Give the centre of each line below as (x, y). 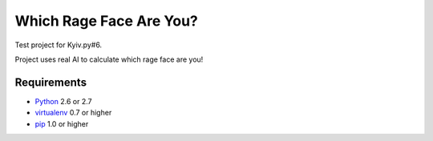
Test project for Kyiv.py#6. (59, 45)
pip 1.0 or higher (62, 123)
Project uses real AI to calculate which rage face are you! (109, 59)
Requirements (51, 82)
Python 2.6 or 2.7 (63, 101)
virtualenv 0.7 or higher (73, 113)
